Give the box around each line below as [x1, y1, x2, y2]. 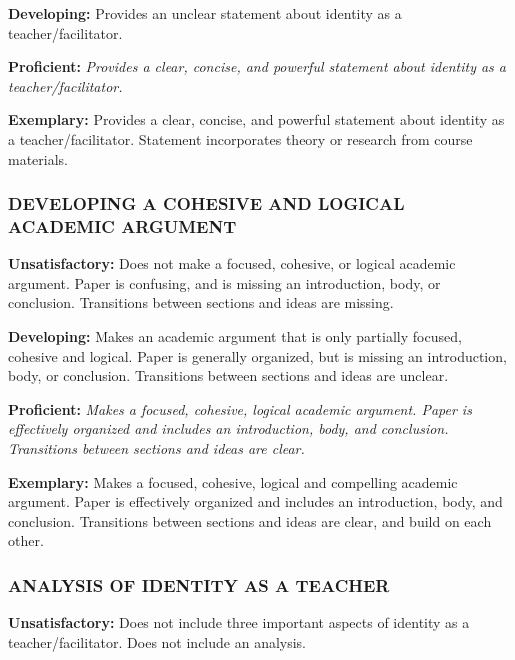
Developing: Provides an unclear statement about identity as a [8, 3, 402, 23]
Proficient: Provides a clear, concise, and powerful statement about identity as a [8, 56, 506, 77]
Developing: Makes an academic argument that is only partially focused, [8, 326, 462, 347]
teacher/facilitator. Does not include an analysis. [8, 631, 307, 652]
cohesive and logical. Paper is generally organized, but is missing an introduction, [8, 345, 507, 366]
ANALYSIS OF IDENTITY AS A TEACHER [8, 572, 390, 597]
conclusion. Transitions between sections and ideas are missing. [8, 292, 394, 313]
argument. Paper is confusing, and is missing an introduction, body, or [8, 272, 441, 293]
